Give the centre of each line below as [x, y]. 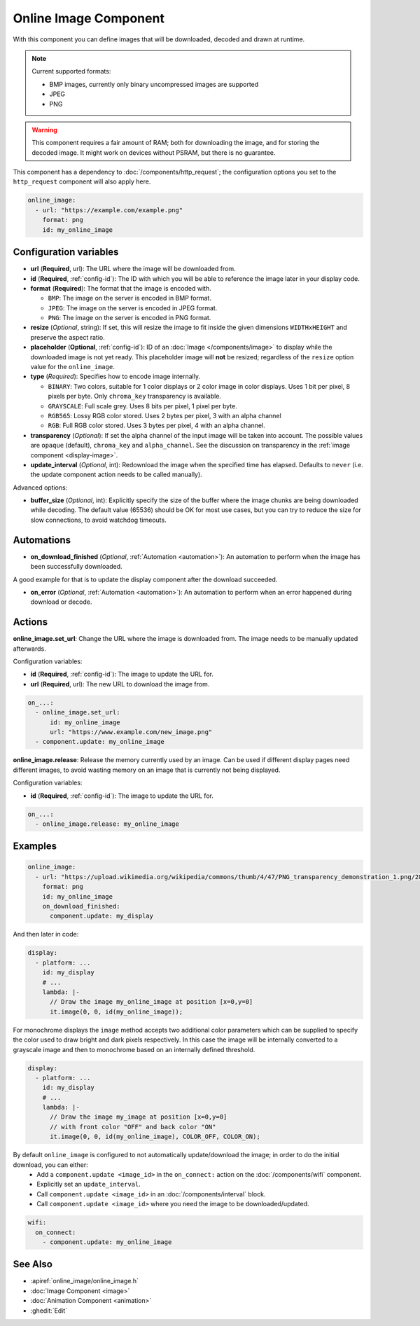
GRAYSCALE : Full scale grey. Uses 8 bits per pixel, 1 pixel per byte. [142, 406]
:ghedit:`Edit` [49, 1311]
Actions [30, 622]
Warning [44, 130]
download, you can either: [51, 1165]
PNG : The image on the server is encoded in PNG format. [129, 318]
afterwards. [29, 649]
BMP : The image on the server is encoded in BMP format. [129, 298]
